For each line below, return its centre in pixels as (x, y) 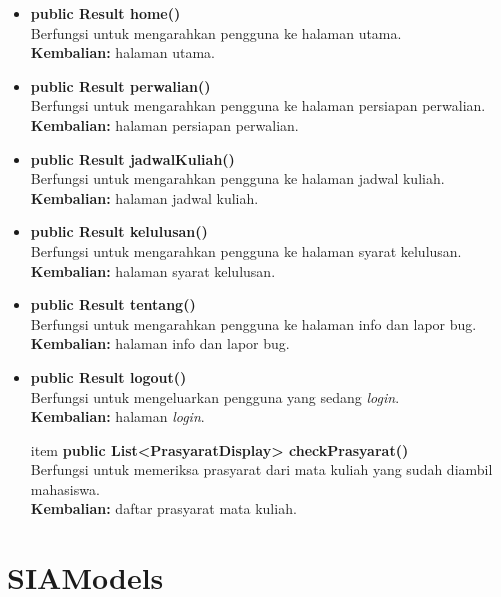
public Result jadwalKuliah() (132, 158)
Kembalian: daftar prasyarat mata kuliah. (163, 508)
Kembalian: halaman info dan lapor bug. (160, 343)
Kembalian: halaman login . (117, 416)
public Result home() (105, 13)
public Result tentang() (113, 304)
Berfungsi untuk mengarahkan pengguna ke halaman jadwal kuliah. (237, 178)
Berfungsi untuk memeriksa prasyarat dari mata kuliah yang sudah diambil (261, 469)
